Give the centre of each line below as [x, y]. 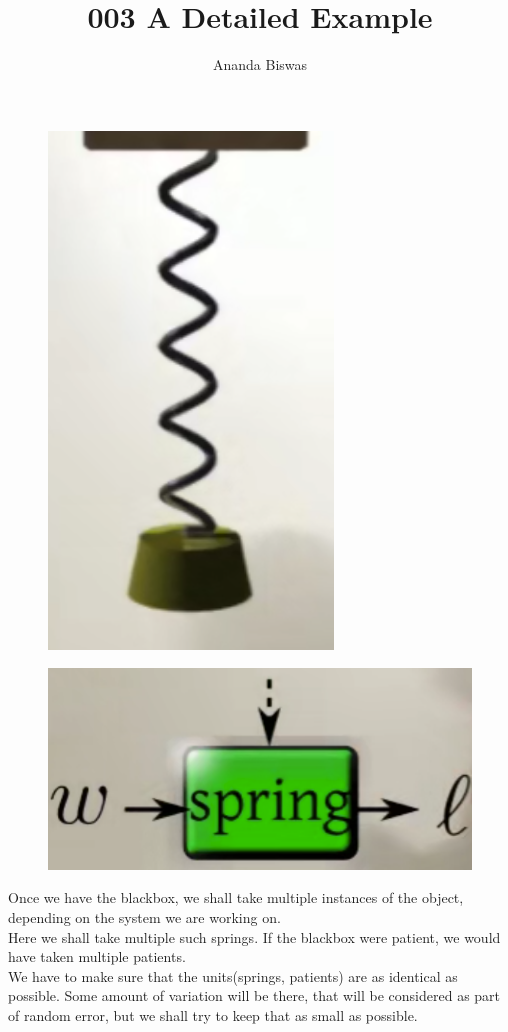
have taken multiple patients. [97, 956]
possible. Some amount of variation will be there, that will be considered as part [254, 995]
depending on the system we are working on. [144, 916]
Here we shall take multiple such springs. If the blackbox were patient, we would [254, 936]
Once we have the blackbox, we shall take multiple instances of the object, [236, 897]
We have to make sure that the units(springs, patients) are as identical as [233, 975]
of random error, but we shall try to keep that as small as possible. [213, 1014]
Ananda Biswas [260, 64]
